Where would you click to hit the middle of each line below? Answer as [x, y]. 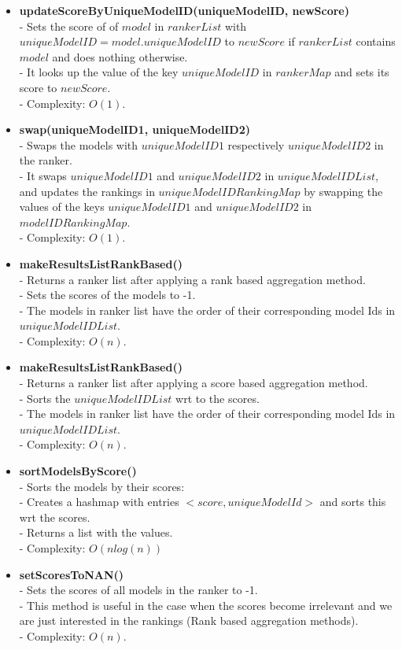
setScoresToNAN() [72, 574]
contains [376, 41]
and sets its [362, 72]
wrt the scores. [55, 517]
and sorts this [353, 502]
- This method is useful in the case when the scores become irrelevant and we [206, 605]
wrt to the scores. [218, 398]
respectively [256, 144]
